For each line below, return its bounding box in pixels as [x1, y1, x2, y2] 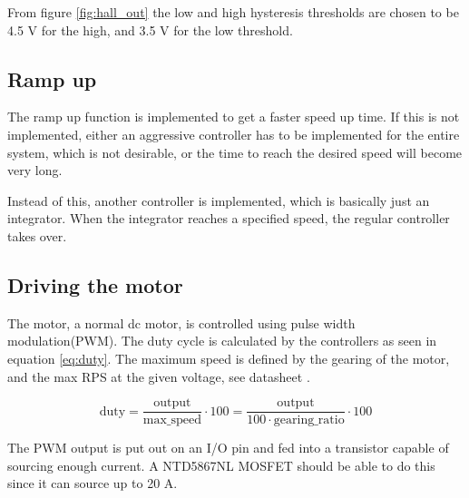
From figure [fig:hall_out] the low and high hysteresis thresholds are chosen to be [7, 3, 459, 21]
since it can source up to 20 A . [7, 474, 178, 493]
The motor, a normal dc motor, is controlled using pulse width [7, 313, 356, 332]
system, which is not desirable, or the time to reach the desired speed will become [7, 142, 463, 161]
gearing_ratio [273, 414, 345, 427]
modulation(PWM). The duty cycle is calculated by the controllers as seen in [7, 331, 437, 350]
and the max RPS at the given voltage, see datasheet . [7, 366, 310, 386]
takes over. [7, 226, 67, 245]
